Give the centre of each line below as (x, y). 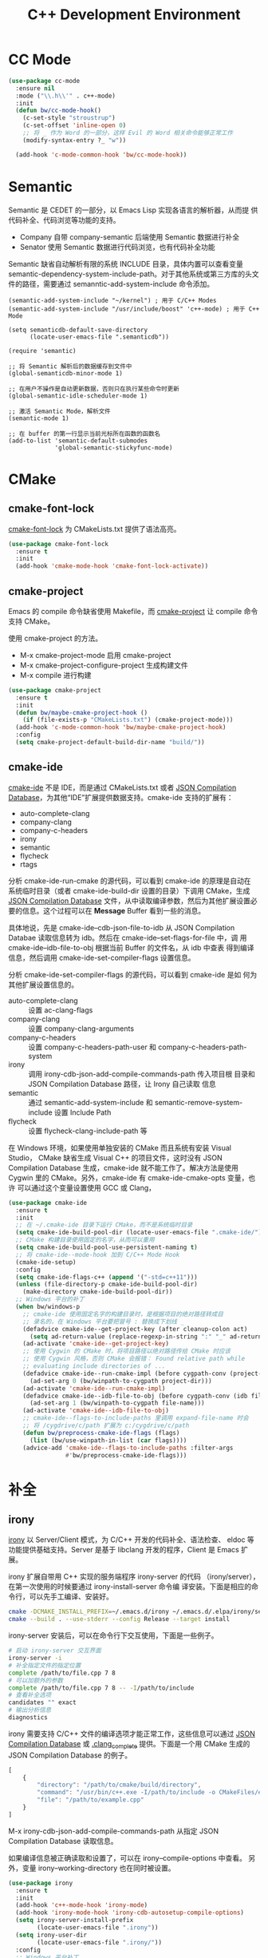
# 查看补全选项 (30, 1695)
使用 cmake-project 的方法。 (55, 638)
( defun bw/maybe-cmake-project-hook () (82, 712)
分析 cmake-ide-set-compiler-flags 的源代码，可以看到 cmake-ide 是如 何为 (133, 974)
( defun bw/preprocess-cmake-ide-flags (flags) (101, 1433)
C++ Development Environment (134, 15)
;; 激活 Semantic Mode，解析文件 (59, 411)
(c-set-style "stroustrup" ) (69, 118)
